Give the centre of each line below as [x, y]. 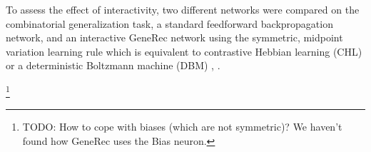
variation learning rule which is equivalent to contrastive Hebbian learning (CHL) [184, 51]
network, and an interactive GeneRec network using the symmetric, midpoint [174, 37]
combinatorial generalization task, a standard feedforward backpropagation [169, 23]
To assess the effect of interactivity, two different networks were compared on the [183, 9]
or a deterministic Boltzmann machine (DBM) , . [113, 65]
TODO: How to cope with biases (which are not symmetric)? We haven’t [182, 127]
